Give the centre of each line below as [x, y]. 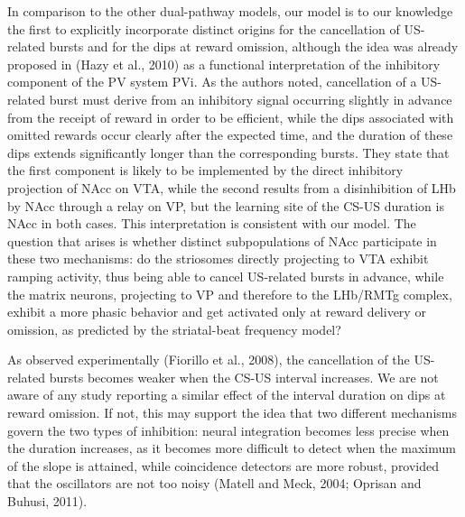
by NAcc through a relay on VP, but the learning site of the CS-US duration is [226, 205]
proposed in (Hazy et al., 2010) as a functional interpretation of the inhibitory [224, 64]
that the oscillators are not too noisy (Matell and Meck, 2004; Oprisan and [214, 483]
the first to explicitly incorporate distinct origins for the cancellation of [204, 28]
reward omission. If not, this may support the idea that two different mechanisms [232, 413]
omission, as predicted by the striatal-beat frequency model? [174, 329]
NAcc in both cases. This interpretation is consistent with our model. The [212, 223]
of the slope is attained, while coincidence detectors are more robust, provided [223, 465]
